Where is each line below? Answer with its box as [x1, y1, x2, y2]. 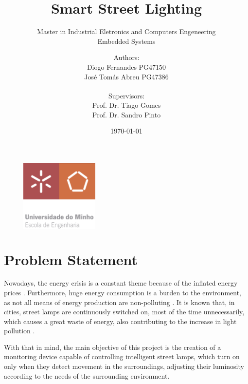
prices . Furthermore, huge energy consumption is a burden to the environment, [4, 287, 242, 297]
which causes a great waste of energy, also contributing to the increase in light [4, 316, 237, 326]
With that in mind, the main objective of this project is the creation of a [4, 342, 221, 352]
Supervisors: [108, 90, 145, 100]
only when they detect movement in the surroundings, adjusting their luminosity [4, 361, 244, 371]
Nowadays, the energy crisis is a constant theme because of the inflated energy [4, 278, 238, 288]
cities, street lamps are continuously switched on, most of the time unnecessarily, [4, 307, 245, 317]
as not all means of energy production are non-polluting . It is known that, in [4, 297, 235, 307]
